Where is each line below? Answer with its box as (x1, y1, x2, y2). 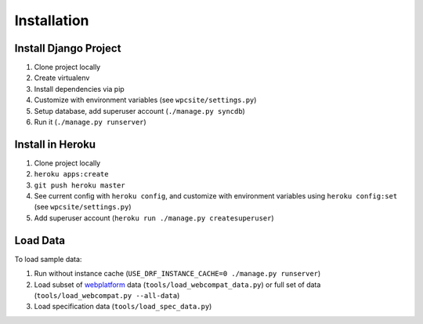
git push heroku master (34, 180, 125, 190)
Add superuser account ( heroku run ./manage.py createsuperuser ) (34, 213, 274, 223)
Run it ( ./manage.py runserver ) (34, 118, 146, 127)
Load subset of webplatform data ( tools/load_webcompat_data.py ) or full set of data (34, 279, 321, 289)
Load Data (14, 234, 66, 247)
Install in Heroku (14, 137, 96, 151)
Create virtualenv (34, 73, 90, 82)
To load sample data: (14, 254, 82, 264)
